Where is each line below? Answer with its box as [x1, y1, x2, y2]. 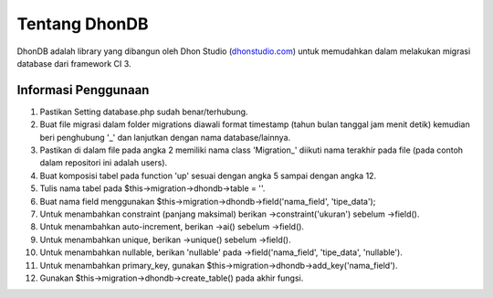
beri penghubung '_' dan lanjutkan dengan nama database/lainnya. [39, 132, 291, 143]
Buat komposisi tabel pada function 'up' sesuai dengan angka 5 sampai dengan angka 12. [39, 170, 377, 181]
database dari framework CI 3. [16, 58, 131, 69]
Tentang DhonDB [16, 14, 150, 34]
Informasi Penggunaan [16, 82, 150, 98]
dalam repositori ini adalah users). [39, 157, 168, 168]
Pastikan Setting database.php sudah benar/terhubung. [39, 106, 248, 117]
